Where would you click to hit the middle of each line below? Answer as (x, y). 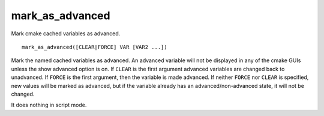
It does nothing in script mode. (49, 105)
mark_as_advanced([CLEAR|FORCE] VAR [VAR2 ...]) (94, 47)
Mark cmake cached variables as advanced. (66, 33)
